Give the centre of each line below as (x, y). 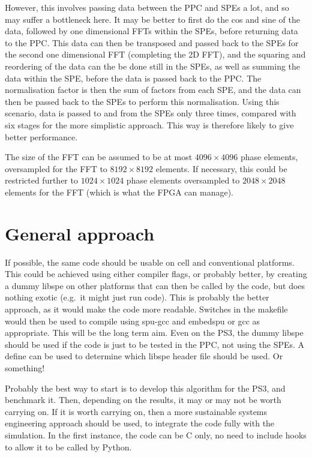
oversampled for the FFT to (56, 168)
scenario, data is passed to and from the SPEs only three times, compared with (151, 113)
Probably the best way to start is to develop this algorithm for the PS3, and (145, 388)
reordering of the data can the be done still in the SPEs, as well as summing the (153, 66)
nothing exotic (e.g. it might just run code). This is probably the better (137, 297)
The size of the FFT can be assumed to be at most (99, 157)
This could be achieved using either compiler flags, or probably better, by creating (156, 274)
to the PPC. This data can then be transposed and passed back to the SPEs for (152, 42)
